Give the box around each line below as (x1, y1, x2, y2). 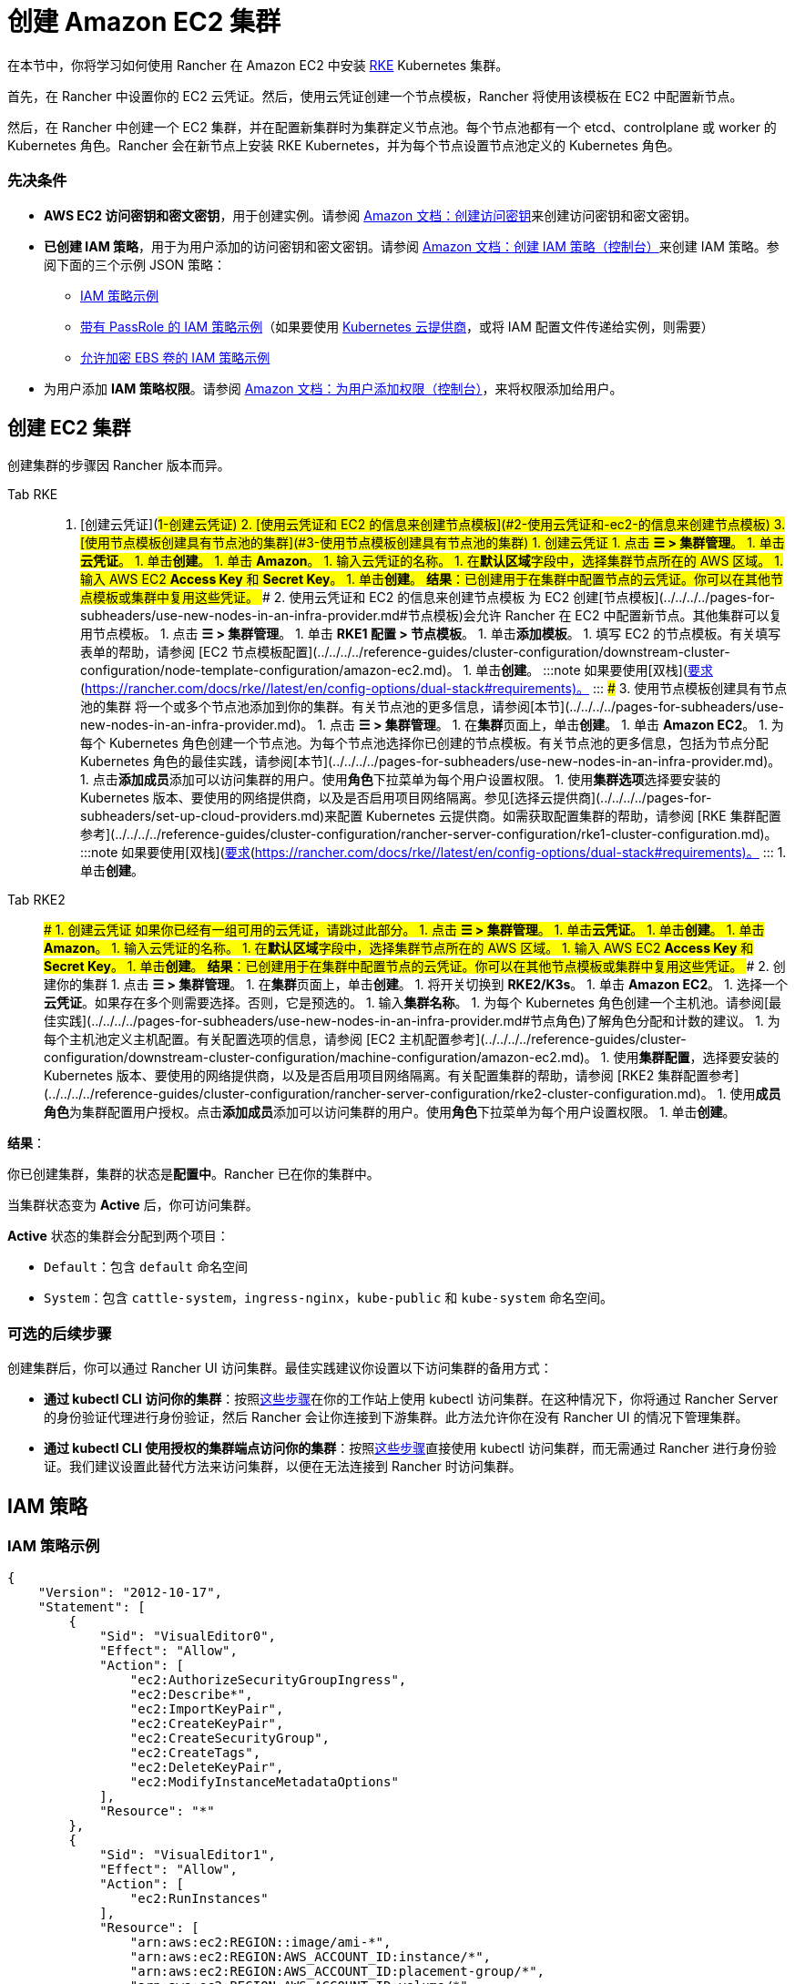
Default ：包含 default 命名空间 (44, 1259, 248, 1275)
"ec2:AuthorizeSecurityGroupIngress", (129, 1672, 407, 1688)
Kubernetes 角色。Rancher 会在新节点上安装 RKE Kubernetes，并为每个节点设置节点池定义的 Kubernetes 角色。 (7, 137, 680, 153)
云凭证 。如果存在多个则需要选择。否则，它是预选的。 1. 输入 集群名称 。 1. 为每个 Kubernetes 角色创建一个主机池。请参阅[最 (44, 995, 782, 1011)
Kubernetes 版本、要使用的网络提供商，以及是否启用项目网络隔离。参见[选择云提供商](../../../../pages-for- (80, 790, 712, 806)
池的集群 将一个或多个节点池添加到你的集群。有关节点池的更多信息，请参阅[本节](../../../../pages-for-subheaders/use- (80, 699, 784, 715)
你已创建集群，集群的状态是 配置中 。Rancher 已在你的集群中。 (7, 1166, 380, 1182)
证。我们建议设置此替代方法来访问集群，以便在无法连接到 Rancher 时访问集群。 (44, 1458, 522, 1475)
